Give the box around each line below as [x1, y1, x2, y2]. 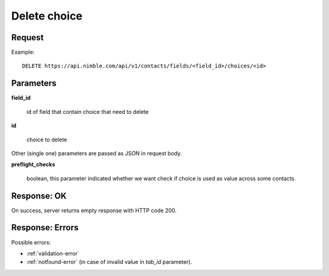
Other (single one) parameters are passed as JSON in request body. [11, 149, 182, 157]
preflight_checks [11, 161, 55, 168]
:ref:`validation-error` [26, 250, 79, 257]
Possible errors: [11, 238, 51, 246]
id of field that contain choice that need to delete [26, 108, 149, 115]
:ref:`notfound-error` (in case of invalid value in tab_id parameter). [26, 258, 193, 266]
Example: [11, 49, 35, 56]
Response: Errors [11, 222, 79, 233]
